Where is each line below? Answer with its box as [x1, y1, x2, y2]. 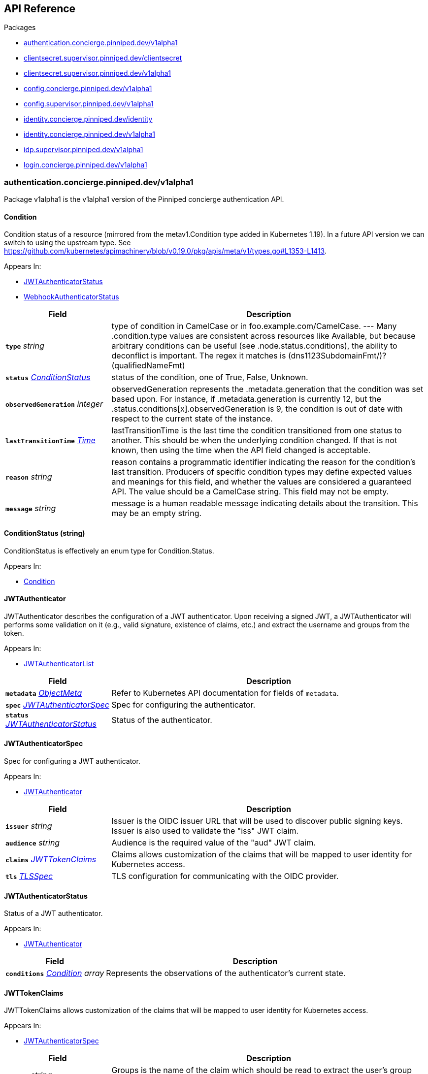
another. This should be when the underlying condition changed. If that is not [111, 435, 397, 446]
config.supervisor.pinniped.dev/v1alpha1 [24, 99, 154, 108]
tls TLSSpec [5, 871, 53, 881]
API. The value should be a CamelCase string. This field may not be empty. [111, 487, 389, 497]
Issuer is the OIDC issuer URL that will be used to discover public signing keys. [111, 816, 403, 826]
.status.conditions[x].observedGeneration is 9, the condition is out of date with [111, 404, 403, 414]
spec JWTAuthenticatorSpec [5, 699, 109, 710]
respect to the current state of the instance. [111, 414, 273, 424]
